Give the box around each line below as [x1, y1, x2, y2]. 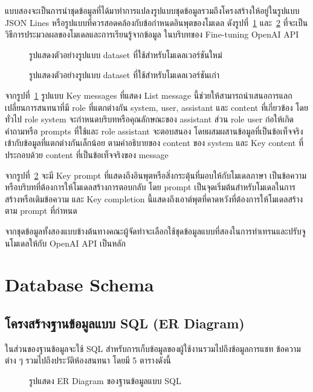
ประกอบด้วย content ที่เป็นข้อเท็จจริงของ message [5, 148, 169, 161]
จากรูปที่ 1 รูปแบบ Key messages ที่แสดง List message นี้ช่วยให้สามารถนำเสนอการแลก [5, 88, 292, 101]
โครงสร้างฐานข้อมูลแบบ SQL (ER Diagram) [5, 313, 245, 332]
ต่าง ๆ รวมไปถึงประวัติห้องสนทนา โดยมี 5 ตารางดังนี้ [5, 354, 171, 367]
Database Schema [5, 272, 154, 297]
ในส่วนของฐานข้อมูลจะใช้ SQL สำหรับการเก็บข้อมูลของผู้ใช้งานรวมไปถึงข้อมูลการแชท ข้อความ [5, 342, 301, 354]
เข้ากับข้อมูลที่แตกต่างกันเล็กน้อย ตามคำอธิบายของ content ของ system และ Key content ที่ [5, 136, 304, 149]
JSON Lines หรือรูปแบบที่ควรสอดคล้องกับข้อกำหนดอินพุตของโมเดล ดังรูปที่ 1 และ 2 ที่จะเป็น [5, 16, 308, 28]
